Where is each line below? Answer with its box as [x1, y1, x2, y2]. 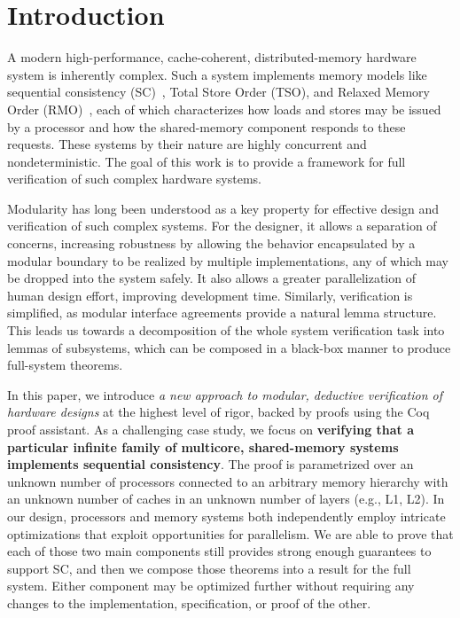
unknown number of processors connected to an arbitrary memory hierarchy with [7, 472, 448, 490]
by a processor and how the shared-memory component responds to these [7, 117, 406, 136]
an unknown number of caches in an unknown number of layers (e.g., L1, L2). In [7, 489, 445, 508]
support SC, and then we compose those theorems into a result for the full [7, 559, 411, 577]
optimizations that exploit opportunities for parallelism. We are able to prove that [7, 524, 454, 543]
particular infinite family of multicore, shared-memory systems [7, 437, 399, 456]
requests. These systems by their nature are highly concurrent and [7, 135, 367, 153]
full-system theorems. [7, 356, 123, 374]
